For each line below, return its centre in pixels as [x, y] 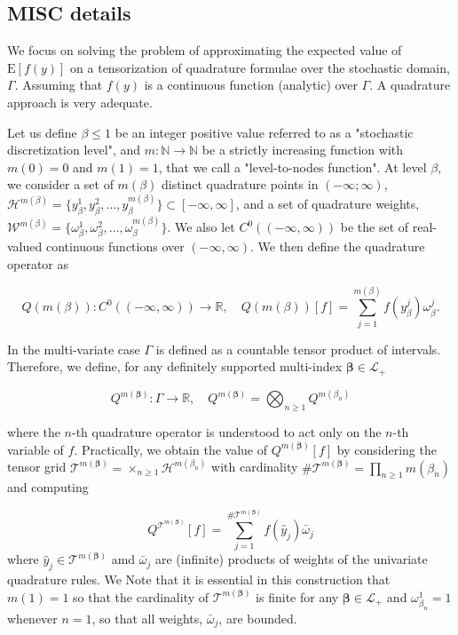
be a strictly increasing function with [303, 150]
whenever [32, 618]
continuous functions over [115, 246]
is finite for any [297, 596]
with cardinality [255, 467]
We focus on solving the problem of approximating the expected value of [205, 50]
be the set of [375, 226]
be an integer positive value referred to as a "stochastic [264, 132]
